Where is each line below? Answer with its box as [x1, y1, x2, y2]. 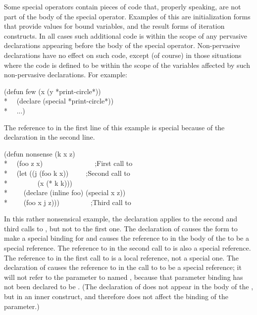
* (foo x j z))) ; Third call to [4, 197, 131, 207]
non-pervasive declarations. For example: [4, 69, 127, 80]
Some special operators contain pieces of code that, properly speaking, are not [4, 1, 241, 11]
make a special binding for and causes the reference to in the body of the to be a [4, 233, 249, 243]
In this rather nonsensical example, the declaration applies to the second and [4, 213, 238, 224]
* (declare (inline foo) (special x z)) [4, 187, 126, 198]
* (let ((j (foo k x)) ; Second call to [4, 167, 130, 178]
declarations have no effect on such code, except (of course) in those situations [4, 50, 242, 60]
